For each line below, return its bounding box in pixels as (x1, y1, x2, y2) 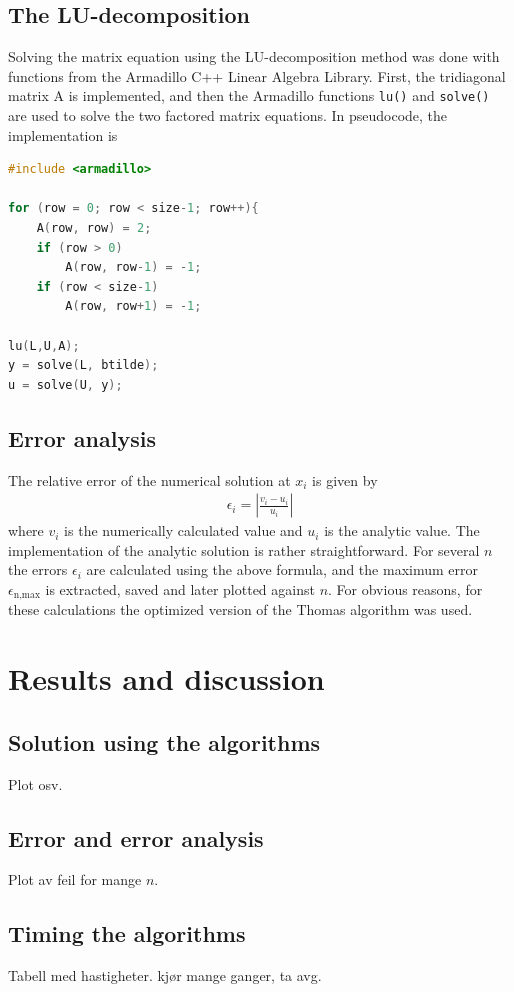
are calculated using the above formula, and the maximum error (86, 559, 478, 580)
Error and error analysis (8, 822, 264, 853)
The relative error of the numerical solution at (8, 469, 291, 490)
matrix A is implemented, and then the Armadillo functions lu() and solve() (8, 85, 490, 106)
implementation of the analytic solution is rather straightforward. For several (8, 539, 480, 560)
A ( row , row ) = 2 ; (36, 221, 152, 236)
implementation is (8, 124, 118, 145)
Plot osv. (8, 773, 63, 794)
